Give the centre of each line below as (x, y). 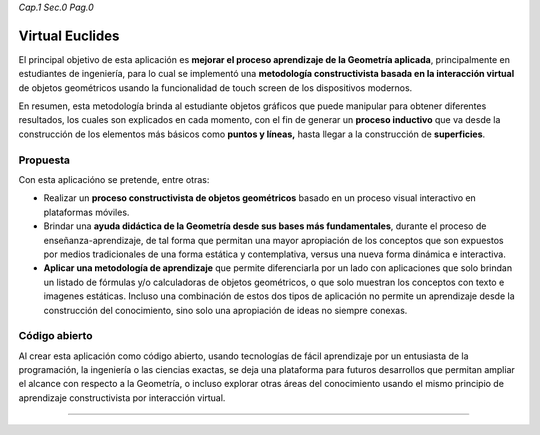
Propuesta (44, 160)
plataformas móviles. (86, 212)
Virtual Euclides (69, 35)
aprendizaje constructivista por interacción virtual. (122, 397)
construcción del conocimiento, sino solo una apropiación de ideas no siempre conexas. (225, 310)
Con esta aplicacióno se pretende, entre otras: (114, 179)
